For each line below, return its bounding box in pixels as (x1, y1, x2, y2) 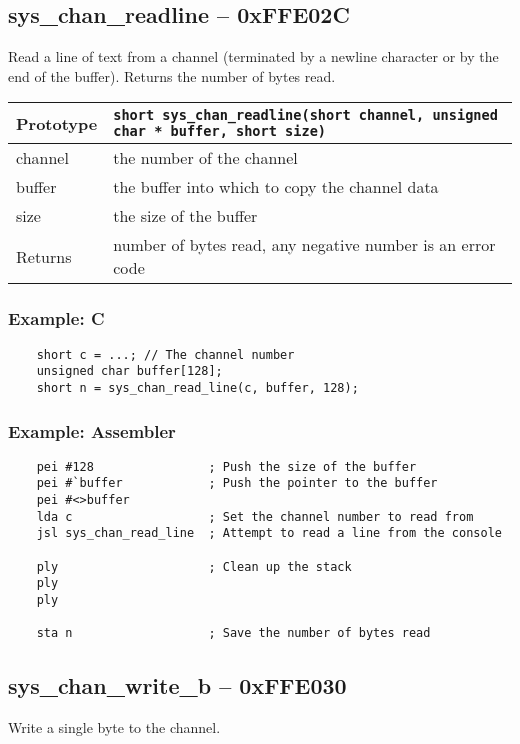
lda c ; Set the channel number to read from (36, 509, 474, 524)
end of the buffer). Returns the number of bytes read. (8, 65, 336, 86)
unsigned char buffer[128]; (36, 364, 223, 379)
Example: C (8, 306, 105, 331)
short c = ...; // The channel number (36, 347, 295, 362)
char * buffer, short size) (113, 123, 327, 140)
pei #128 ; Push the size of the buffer (36, 459, 417, 474)
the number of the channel (113, 146, 298, 170)
